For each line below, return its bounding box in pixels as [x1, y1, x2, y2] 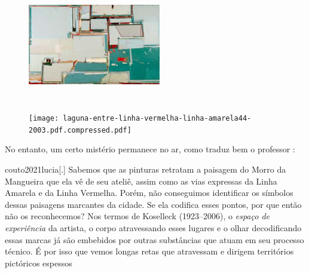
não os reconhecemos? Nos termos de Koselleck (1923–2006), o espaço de [5, 210, 270, 222]
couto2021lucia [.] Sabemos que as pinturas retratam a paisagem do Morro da [5, 163, 286, 176]
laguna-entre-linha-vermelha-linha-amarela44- [63, 114, 252, 123]
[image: [29, 114, 59, 123]
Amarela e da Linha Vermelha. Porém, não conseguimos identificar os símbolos [5, 186, 293, 199]
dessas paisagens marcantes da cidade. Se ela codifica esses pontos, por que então [5, 198, 302, 210]
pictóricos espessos [5, 256, 72, 269]
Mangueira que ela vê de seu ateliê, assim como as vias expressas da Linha [5, 174, 277, 187]
